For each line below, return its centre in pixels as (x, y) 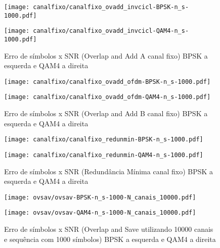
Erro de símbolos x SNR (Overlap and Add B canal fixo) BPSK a (106, 113)
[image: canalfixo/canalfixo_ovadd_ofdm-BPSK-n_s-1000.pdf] (107, 82)
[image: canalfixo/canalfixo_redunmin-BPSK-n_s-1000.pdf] (104, 140)
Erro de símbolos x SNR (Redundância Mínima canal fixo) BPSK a (109, 171)
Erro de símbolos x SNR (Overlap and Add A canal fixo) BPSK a (106, 55)
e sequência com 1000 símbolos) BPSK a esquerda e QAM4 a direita (110, 239)
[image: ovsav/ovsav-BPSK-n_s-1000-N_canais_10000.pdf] (100, 197)
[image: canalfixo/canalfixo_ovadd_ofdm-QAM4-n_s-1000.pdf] (107, 97)
